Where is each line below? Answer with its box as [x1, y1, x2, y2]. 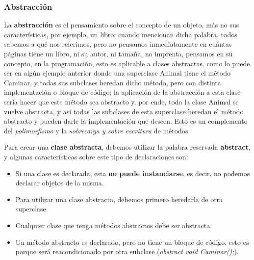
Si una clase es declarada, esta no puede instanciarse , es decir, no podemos [15, 168, 250, 178]
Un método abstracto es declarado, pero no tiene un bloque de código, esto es [15, 236, 249, 247]
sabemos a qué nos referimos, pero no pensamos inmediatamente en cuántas [4, 39, 232, 49]
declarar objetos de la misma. [15, 178, 104, 188]
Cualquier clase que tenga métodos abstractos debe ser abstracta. [15, 220, 212, 230]
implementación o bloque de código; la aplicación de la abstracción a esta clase [4, 87, 241, 97]
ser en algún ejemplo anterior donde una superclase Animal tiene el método [4, 68, 230, 78]
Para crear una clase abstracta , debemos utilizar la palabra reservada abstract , [4, 142, 251, 152]
